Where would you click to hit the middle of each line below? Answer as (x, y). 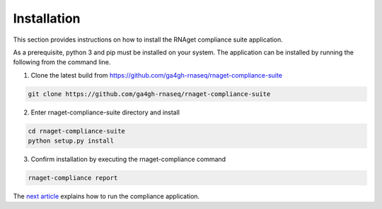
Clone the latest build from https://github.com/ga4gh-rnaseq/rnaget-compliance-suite (157, 75)
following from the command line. (62, 62)
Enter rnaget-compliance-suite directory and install (105, 112)
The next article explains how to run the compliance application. (106, 196)
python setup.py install (71, 141)
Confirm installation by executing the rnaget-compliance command (128, 160)
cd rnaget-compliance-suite (76, 131)
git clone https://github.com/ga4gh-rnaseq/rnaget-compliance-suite (149, 94)
